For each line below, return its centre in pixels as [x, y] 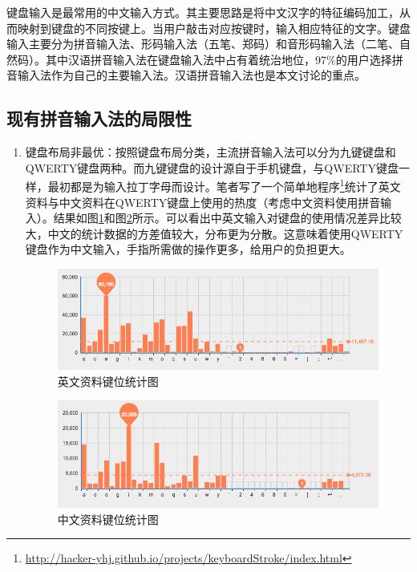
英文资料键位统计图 [108, 381]
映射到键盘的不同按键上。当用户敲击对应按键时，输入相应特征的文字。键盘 [214, 28]
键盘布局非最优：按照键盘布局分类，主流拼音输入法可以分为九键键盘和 [211, 152]
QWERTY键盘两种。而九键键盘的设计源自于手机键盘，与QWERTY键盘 [212, 167]
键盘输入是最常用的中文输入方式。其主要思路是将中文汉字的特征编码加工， [203, 12]
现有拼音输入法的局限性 [99, 118]
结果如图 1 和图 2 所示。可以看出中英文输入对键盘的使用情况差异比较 [227, 218]
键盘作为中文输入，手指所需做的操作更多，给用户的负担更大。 [188, 249]
